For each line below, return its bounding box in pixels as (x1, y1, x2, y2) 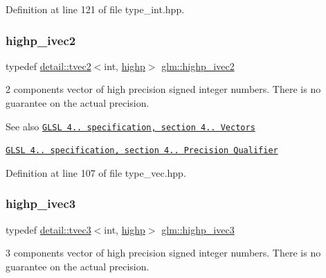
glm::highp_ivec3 (161, 222, 235, 236)
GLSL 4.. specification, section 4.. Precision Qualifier (6, 146, 278, 156)
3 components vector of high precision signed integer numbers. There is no (6, 245, 321, 260)
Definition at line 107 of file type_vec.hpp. (6, 165, 186, 180)
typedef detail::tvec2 (6, 58, 91, 73)
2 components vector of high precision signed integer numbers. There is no (6, 82, 321, 96)
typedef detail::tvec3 (6, 222, 91, 236)
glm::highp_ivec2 (161, 58, 235, 73)
